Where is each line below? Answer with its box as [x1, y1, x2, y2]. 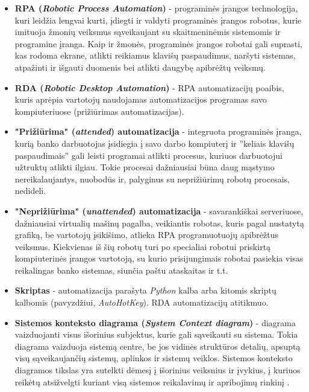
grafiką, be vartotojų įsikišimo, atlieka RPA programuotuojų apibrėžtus [14, 228, 279, 241]
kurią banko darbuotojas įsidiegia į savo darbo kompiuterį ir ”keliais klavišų [14, 137, 295, 149]
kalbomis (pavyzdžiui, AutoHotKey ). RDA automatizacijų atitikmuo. [14, 296, 269, 309]
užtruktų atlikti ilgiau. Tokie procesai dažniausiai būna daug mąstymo [14, 161, 275, 173]
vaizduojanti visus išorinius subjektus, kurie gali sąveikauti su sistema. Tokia [14, 328, 298, 341]
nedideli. [14, 184, 46, 197]
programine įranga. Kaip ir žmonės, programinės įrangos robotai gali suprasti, [14, 37, 302, 50]
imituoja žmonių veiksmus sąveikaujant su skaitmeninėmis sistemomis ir [14, 25, 281, 38]
